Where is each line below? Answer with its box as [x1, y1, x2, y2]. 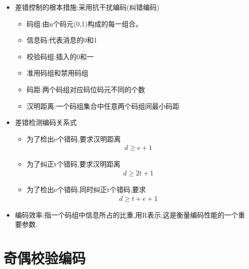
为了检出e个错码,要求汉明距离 [26, 133, 121, 144]
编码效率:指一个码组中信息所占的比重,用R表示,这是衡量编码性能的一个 [15, 209, 238, 220]
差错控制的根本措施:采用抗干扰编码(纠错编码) [15, 2, 159, 12]
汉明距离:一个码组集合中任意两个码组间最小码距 [26, 100, 180, 111]
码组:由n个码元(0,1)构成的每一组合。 [26, 18, 143, 28]
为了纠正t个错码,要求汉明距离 [26, 159, 120, 169]
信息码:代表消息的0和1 [26, 35, 97, 45]
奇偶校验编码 [3, 248, 86, 268]
